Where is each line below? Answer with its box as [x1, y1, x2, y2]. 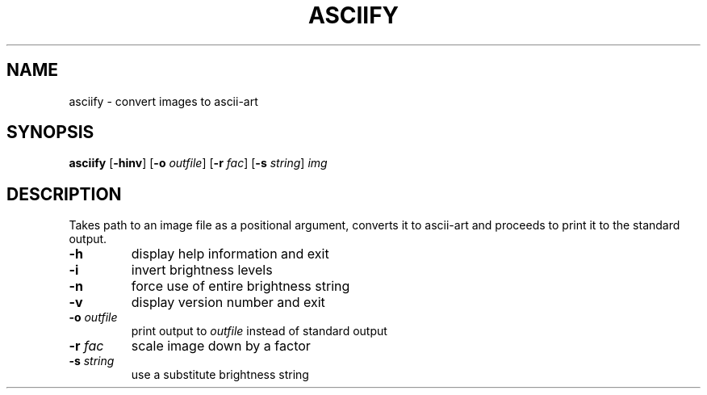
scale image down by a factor [131, 338, 311, 355]
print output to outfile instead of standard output [131, 324, 387, 338]
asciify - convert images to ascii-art [69, 94, 258, 108]
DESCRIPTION [6, 183, 122, 204]
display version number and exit [131, 294, 325, 311]
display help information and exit [131, 246, 329, 263]
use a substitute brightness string [131, 368, 309, 382]
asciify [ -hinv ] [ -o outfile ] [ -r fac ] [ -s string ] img [69, 156, 328, 170]
